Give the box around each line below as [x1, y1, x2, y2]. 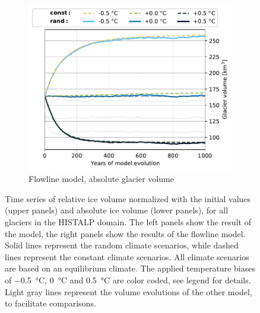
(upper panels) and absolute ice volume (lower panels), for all [5, 204, 229, 216]
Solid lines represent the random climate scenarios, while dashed [5, 239, 239, 251]
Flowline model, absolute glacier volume [28, 173, 174, 185]
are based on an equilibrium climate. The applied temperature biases [5, 262, 255, 274]
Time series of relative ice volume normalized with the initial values [5, 192, 251, 205]
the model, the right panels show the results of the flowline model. [5, 227, 246, 239]
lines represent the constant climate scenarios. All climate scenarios [5, 250, 249, 263]
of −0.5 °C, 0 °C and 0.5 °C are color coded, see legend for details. [5, 274, 251, 286]
